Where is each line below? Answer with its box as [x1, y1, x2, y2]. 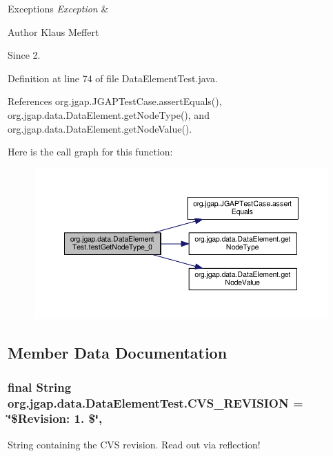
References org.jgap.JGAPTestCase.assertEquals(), [8, 94, 222, 108]
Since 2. [8, 48, 41, 62]
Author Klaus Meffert [8, 24, 99, 39]
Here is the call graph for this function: [8, 144, 173, 159]
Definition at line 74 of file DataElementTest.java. [8, 70, 218, 85]
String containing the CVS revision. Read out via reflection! [8, 437, 261, 451]
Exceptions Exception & [8, 1, 109, 15]
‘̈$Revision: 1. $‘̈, [8, 410, 103, 427]
